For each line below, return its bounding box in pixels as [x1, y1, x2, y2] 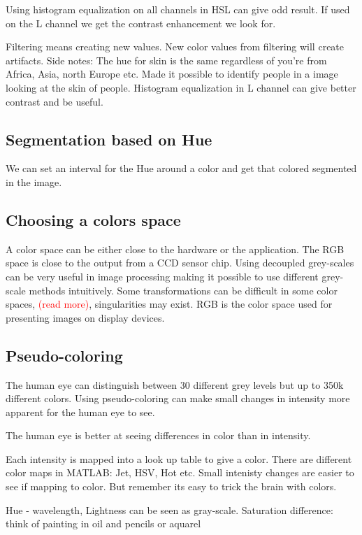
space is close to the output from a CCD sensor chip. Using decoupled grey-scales [6, 255, 354, 270]
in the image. [6, 174, 62, 189]
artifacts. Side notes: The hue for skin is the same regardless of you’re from [6, 52, 327, 67]
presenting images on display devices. [6, 310, 165, 324]
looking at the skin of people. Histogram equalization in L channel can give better [6, 80, 356, 94]
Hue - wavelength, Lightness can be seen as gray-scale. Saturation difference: [6, 502, 333, 517]
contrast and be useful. [6, 94, 103, 108]
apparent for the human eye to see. [6, 404, 155, 419]
